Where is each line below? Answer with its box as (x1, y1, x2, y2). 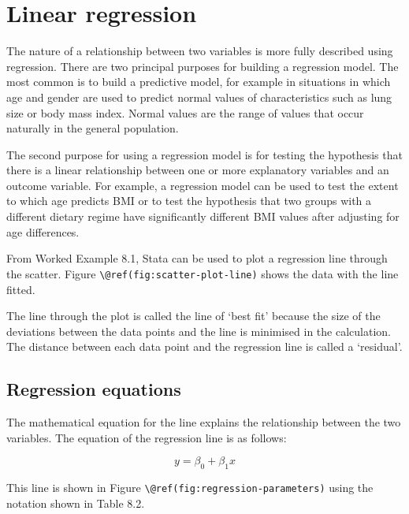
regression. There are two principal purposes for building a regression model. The (6, 58, 399, 74)
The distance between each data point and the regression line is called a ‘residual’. (6, 338, 403, 355)
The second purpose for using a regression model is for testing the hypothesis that (6, 146, 403, 162)
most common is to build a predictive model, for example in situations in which (6, 73, 391, 90)
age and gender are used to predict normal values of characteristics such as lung (6, 88, 392, 105)
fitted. (6, 281, 35, 297)
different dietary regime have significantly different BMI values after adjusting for (6, 208, 400, 225)
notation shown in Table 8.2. (6, 494, 145, 511)
